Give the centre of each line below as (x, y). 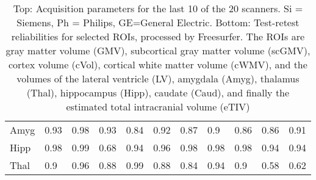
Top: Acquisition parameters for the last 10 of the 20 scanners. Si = (158, 8)
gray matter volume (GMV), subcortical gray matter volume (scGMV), (158, 50)
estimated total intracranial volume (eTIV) (158, 106)
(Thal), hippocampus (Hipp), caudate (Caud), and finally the (158, 92)
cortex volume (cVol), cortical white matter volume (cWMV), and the (158, 64)
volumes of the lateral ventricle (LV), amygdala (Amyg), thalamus (158, 78)
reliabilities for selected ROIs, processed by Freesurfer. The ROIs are (158, 36)
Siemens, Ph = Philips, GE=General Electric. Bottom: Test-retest (158, 22)
